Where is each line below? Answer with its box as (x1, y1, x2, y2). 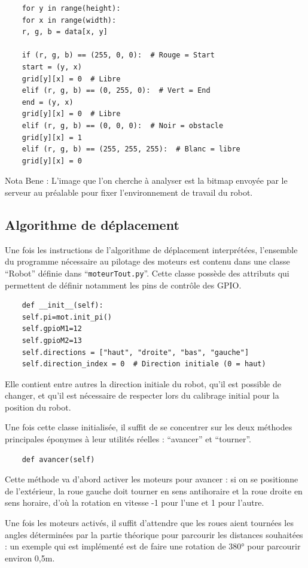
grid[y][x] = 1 (22, 133, 82, 142)
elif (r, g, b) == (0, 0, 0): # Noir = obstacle (22, 121, 224, 130)
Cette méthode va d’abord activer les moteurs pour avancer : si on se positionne (5, 473, 298, 485)
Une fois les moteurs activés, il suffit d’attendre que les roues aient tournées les (5, 517, 294, 529)
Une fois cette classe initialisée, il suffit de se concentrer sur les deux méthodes (5, 421, 292, 433)
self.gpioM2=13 (22, 336, 82, 345)
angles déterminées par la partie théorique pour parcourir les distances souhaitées (5, 528, 303, 540)
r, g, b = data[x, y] (22, 28, 108, 37)
